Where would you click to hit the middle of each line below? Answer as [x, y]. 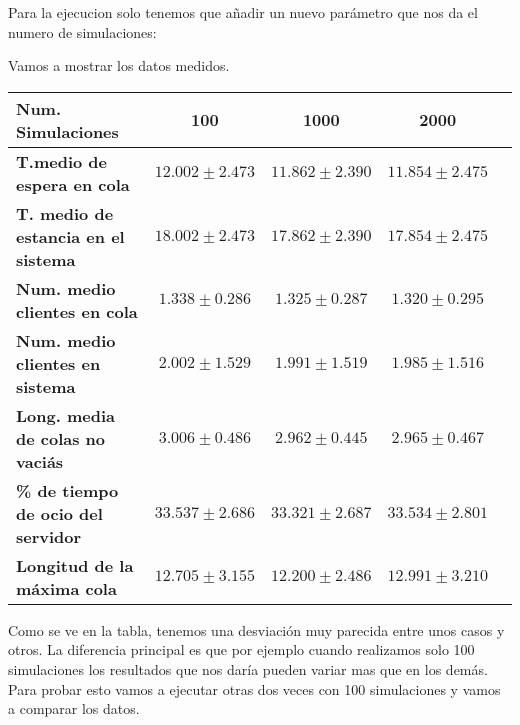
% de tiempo [67, 490]
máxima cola [66, 588]
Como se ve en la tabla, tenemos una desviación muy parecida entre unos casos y [256, 629]
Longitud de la [75, 565]
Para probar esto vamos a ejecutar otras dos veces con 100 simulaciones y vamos [254, 688]
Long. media [65, 415]
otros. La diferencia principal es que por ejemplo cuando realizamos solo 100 [241, 649]
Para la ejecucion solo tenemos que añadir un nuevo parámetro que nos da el [243, 12]
